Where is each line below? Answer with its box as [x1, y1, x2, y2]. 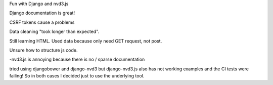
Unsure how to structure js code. [9, 47, 78, 53]
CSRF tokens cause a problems [9, 19, 75, 25]
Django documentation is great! [9, 10, 75, 16]
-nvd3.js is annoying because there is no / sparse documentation [9, 56, 145, 63]
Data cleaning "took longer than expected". [9, 28, 100, 35]
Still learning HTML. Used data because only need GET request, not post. [9, 38, 162, 44]
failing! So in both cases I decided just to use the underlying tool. [9, 73, 145, 79]
